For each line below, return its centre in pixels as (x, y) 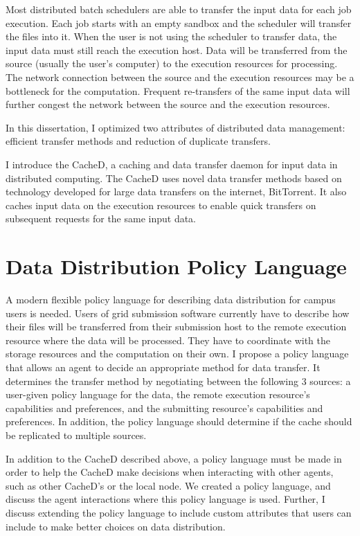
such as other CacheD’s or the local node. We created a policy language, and (168, 485)
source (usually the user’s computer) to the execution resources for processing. (172, 63)
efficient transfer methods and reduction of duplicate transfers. (138, 141)
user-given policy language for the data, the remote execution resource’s (158, 394)
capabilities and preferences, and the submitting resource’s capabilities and (164, 408)
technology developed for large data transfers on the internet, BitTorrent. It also (176, 191)
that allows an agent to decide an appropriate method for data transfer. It (163, 367)
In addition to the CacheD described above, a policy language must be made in (174, 458)
